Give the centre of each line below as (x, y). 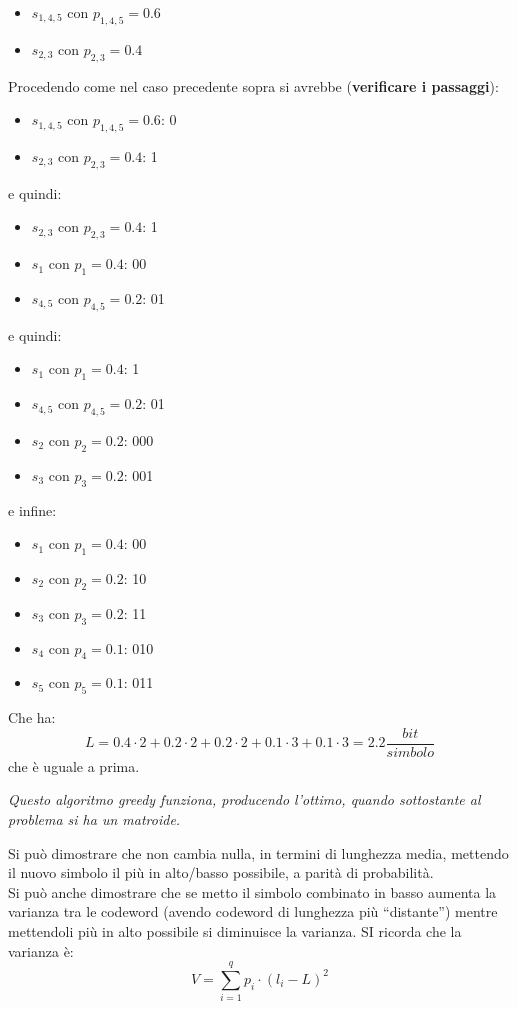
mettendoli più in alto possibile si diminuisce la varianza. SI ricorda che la (235, 930)
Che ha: (32, 717)
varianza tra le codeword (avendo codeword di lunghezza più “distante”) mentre (253, 911)
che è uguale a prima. (74, 765)
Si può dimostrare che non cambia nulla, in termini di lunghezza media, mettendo (258, 852)
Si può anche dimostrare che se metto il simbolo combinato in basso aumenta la (252, 891)
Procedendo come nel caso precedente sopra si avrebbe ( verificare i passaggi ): (253, 85)
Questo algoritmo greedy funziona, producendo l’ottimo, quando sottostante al (244, 799)
